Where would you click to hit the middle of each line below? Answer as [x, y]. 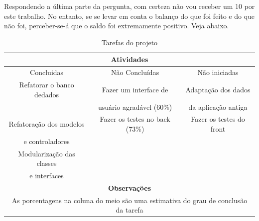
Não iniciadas [218, 72]
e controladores [47, 141]
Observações [129, 187]
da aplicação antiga [218, 107]
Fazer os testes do [218, 119]
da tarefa [129, 210]
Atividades [129, 59]
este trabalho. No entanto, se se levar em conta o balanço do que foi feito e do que [129, 16]
